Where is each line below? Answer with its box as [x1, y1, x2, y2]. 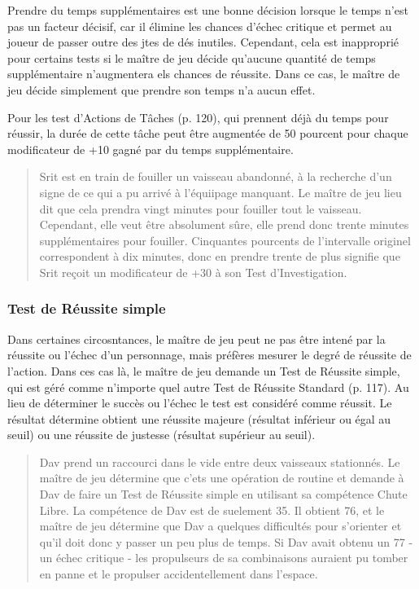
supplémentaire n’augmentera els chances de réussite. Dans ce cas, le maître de [7, 65, 400, 82]
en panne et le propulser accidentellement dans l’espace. [39, 565, 318, 582]
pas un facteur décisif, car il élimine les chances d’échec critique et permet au [7, 17, 392, 34]
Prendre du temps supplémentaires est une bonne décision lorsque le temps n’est [7, 2, 408, 18]
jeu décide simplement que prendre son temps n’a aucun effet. [7, 81, 316, 98]
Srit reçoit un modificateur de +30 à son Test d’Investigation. [39, 263, 347, 280]
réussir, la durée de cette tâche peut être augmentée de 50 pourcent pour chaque [7, 125, 408, 142]
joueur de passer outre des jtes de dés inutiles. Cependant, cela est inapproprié [7, 33, 399, 51]
